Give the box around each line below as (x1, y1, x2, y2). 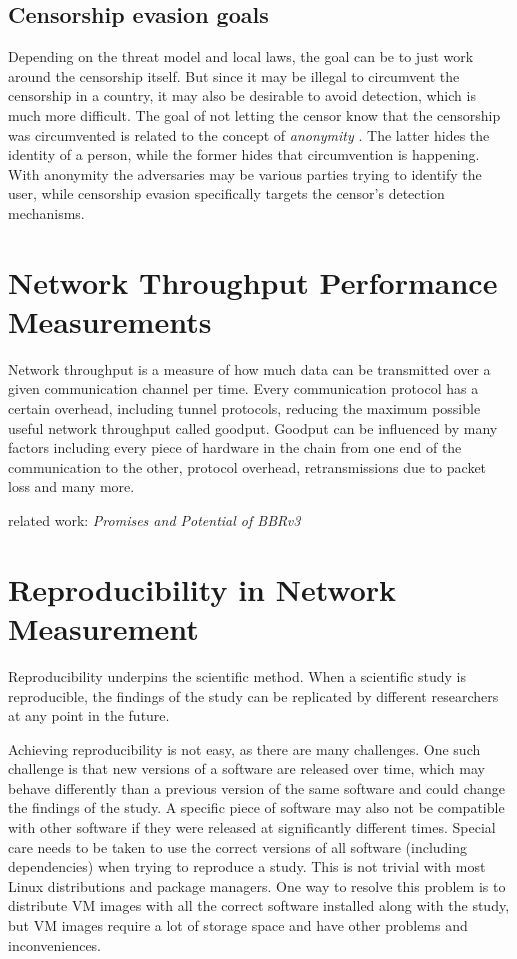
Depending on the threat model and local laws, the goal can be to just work (8, 46, 474, 67)
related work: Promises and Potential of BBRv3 (8, 510, 301, 531)
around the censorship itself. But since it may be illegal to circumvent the (8, 65, 460, 86)
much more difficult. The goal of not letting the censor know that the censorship (8, 104, 501, 125)
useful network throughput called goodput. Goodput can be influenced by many (8, 417, 498, 438)
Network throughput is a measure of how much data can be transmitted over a (8, 358, 491, 379)
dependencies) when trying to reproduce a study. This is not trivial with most (8, 856, 486, 877)
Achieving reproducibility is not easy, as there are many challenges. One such (8, 738, 481, 759)
